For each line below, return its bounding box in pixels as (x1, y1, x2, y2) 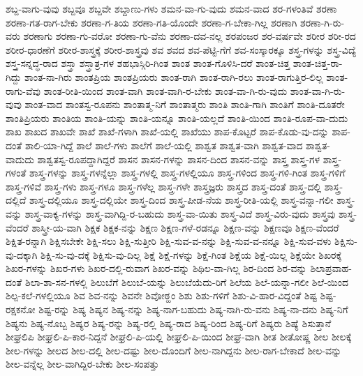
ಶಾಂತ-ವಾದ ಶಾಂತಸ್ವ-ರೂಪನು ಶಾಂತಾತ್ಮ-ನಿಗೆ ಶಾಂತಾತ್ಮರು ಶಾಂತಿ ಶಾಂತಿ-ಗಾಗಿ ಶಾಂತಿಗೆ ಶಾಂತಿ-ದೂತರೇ (24, 97, 345, 112)
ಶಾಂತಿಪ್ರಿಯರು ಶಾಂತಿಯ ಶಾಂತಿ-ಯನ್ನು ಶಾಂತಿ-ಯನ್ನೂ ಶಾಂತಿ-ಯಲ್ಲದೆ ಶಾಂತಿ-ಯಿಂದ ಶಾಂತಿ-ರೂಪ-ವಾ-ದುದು (6, 110, 348, 125)
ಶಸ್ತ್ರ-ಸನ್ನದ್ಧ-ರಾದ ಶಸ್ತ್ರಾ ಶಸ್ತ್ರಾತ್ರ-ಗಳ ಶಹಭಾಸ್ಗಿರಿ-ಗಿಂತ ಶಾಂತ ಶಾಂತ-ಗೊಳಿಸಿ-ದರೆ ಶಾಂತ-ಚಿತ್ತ (6, 56, 290, 70)
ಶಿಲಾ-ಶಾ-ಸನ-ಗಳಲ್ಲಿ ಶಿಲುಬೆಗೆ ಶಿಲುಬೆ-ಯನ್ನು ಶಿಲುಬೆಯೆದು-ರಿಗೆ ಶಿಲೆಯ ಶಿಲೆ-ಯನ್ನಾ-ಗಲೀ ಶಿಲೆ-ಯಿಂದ (24, 274, 349, 289)
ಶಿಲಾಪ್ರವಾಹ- (310, 261, 352, 276)
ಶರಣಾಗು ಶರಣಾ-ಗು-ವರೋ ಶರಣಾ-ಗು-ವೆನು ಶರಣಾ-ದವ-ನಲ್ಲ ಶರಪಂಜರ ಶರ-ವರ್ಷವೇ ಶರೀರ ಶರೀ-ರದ (23, 29, 356, 43)
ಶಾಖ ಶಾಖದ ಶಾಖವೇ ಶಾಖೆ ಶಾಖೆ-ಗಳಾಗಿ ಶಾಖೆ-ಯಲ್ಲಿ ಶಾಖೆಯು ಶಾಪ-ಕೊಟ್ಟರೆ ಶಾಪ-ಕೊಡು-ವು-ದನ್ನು (6, 124, 329, 139)
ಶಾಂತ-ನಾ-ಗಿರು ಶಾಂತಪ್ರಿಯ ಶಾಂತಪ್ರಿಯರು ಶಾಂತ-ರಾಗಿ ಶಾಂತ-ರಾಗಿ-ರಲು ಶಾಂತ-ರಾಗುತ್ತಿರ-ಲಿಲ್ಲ (24, 69, 323, 84)
